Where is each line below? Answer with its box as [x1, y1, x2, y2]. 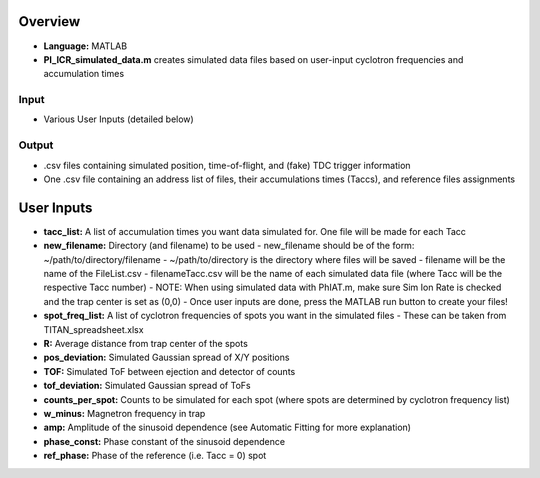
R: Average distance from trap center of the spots [43, 338, 249, 349]
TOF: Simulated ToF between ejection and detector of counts [43, 365, 296, 377]
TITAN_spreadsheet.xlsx [43, 323, 144, 335]
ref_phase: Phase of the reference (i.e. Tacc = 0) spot [43, 450, 267, 462]
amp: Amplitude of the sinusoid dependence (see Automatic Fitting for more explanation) [43, 421, 412, 434]
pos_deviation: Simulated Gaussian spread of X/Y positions [43, 351, 290, 364]
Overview [18, 13, 81, 30]
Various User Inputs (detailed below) [43, 113, 194, 125]
